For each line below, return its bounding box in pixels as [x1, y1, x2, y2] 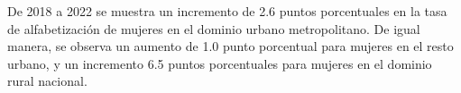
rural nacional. [7, 72, 88, 90]
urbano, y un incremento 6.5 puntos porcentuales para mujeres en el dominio [7, 54, 432, 72]
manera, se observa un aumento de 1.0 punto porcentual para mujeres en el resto [7, 37, 454, 55]
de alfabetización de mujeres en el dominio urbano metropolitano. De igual [7, 19, 420, 38]
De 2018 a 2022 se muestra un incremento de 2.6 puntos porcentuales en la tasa [7, 2, 447, 20]
